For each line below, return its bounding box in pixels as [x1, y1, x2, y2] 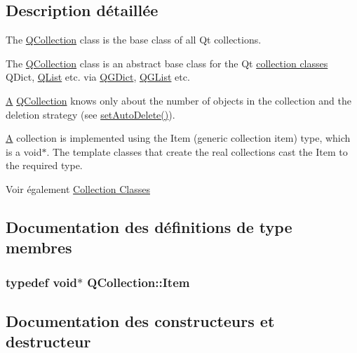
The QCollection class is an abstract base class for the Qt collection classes [6, 55, 328, 70]
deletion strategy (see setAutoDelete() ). [6, 107, 175, 121]
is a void [6, 144, 42, 159]
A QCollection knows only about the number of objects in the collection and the [6, 93, 351, 107]
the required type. [6, 158, 83, 173]
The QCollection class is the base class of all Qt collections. [6, 32, 262, 47]
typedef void [6, 273, 77, 291]
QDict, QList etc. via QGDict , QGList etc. [6, 69, 190, 84]
